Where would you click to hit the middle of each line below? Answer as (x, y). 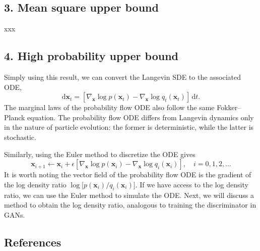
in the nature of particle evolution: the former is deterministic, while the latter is (129, 127)
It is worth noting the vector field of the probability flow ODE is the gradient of (128, 174)
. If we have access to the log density (192, 184)
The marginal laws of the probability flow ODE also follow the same (109, 107)
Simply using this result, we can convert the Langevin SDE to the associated (123, 77)
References (33, 242)
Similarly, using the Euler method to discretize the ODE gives (100, 154)
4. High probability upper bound (91, 56)
